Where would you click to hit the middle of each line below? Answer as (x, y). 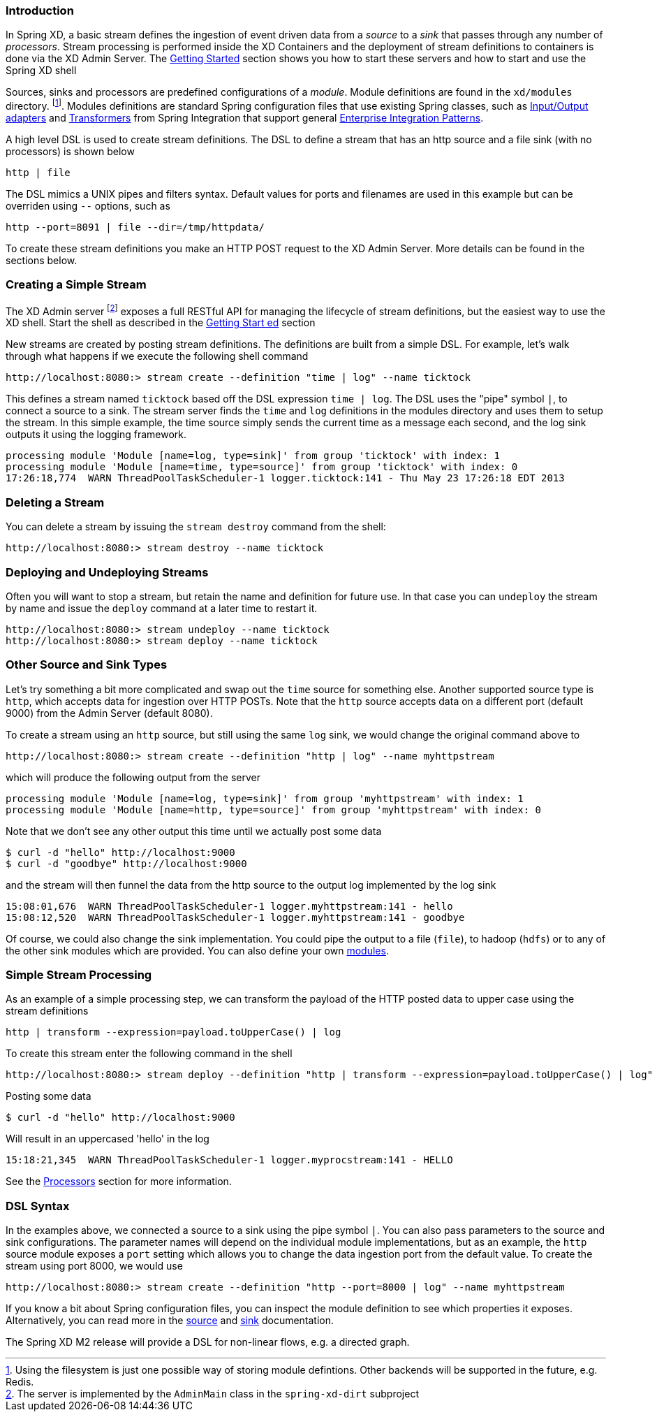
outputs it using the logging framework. (96, 435)
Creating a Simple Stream (76, 285)
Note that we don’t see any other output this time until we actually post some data (194, 831)
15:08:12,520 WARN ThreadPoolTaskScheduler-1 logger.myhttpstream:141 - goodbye (235, 917)
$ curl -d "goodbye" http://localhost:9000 (126, 863)
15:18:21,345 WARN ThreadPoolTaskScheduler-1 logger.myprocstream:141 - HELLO (229, 1160)
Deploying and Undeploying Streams (107, 572)
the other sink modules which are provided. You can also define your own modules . (197, 950)
